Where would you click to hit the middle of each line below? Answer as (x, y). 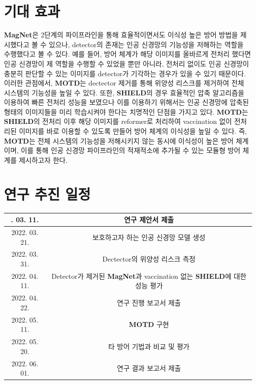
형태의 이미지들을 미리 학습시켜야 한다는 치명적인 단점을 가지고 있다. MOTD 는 (126, 111)
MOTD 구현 (149, 324)
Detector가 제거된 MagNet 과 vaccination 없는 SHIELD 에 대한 (149, 276)
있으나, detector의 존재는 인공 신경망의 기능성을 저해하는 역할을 (146, 44)
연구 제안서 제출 (149, 220)
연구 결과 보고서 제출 (149, 368)
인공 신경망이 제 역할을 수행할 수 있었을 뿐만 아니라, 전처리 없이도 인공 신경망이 (127, 63)
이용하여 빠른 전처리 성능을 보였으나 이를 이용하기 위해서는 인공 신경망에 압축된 (127, 102)
